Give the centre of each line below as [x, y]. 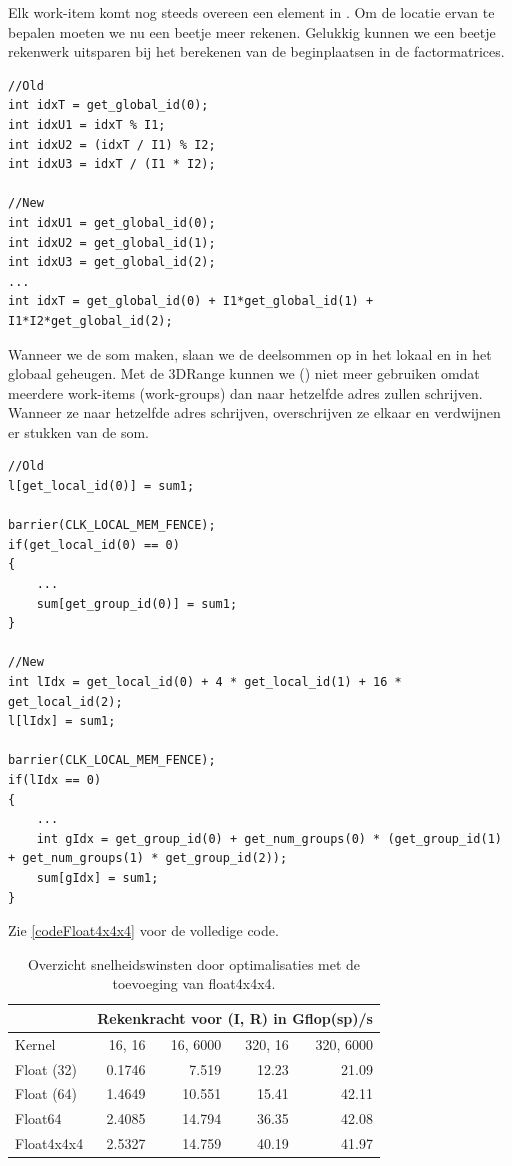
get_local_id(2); [65, 701]
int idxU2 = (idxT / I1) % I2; [112, 144]
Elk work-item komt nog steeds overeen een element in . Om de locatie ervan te [251, 12]
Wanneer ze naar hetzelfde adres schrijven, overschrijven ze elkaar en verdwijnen [254, 412]
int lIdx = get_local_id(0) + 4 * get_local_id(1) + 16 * [205, 682]
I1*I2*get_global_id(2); [90, 320]
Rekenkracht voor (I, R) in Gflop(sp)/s [235, 1017]
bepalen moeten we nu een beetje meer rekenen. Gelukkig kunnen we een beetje [252, 31]
